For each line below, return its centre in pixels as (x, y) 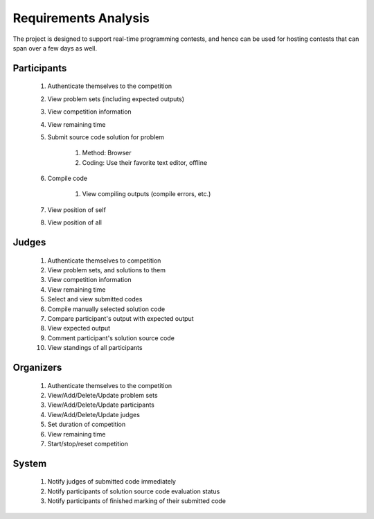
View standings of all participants (95, 348)
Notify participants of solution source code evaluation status (134, 491)
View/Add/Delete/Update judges (93, 414)
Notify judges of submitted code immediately (112, 482)
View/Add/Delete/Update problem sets (103, 395)
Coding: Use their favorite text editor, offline (145, 162)
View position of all (74, 222)
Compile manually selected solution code (106, 309)
